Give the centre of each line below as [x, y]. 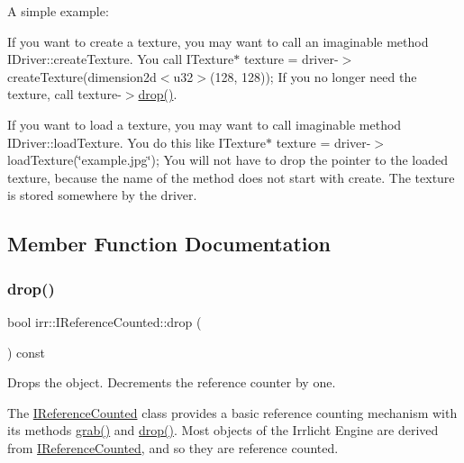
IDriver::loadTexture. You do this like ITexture [137, 142]
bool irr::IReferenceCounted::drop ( [105, 321]
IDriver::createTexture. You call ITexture [121, 59]
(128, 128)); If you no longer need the [313, 76]
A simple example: [58, 11]
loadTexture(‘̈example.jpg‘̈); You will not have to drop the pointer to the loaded [228, 160]
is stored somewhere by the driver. [102, 195]
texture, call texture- [64, 94]
